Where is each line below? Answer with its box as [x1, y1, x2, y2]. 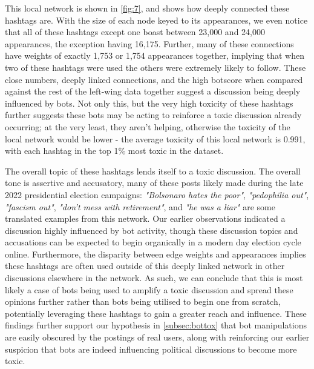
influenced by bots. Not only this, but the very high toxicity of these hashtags [5, 96, 293, 109]
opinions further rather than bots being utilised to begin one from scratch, [5, 295, 281, 308]
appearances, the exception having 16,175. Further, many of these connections [5, 37, 294, 50]
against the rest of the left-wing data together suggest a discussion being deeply [5, 85, 301, 98]
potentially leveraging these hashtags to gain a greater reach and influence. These [5, 307, 307, 319]
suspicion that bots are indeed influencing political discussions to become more [5, 342, 297, 355]
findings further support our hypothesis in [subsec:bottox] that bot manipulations [5, 319, 307, 331]
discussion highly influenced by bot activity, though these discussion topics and [5, 224, 298, 236]
